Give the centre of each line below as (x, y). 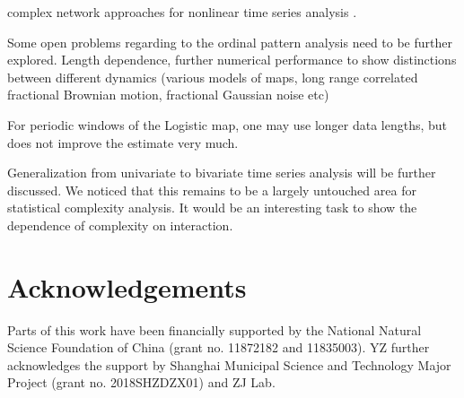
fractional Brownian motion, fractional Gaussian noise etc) (168, 95)
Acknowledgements (127, 286)
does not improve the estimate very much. (123, 142)
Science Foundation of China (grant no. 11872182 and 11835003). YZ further (219, 347)
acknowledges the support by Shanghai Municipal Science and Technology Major (229, 364)
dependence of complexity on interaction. (120, 225)
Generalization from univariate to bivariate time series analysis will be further (222, 173)
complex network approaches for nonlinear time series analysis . (182, 12)
